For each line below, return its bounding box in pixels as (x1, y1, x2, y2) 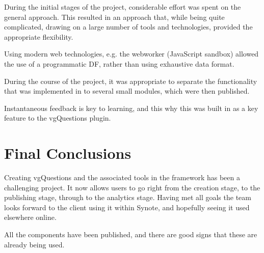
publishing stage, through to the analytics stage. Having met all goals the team (4, 192, 251, 203)
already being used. (4, 239, 65, 249)
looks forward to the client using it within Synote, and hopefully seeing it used (4, 202, 250, 212)
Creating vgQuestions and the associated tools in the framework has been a (4, 172, 240, 183)
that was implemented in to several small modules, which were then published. (4, 86, 250, 96)
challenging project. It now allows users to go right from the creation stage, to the (4, 182, 260, 192)
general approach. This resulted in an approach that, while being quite (4, 11, 225, 22)
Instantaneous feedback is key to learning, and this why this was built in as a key (4, 102, 258, 113)
